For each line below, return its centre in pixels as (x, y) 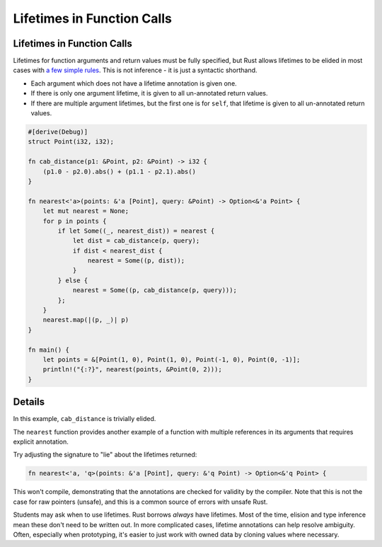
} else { (73, 280)
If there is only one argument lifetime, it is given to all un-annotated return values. (149, 93)
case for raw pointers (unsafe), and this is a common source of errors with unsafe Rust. (140, 502)
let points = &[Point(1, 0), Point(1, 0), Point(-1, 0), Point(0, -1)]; (172, 359)
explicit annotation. (41, 442)
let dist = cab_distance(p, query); (136, 241)
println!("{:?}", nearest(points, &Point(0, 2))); (132, 369)
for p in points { (75, 221)
